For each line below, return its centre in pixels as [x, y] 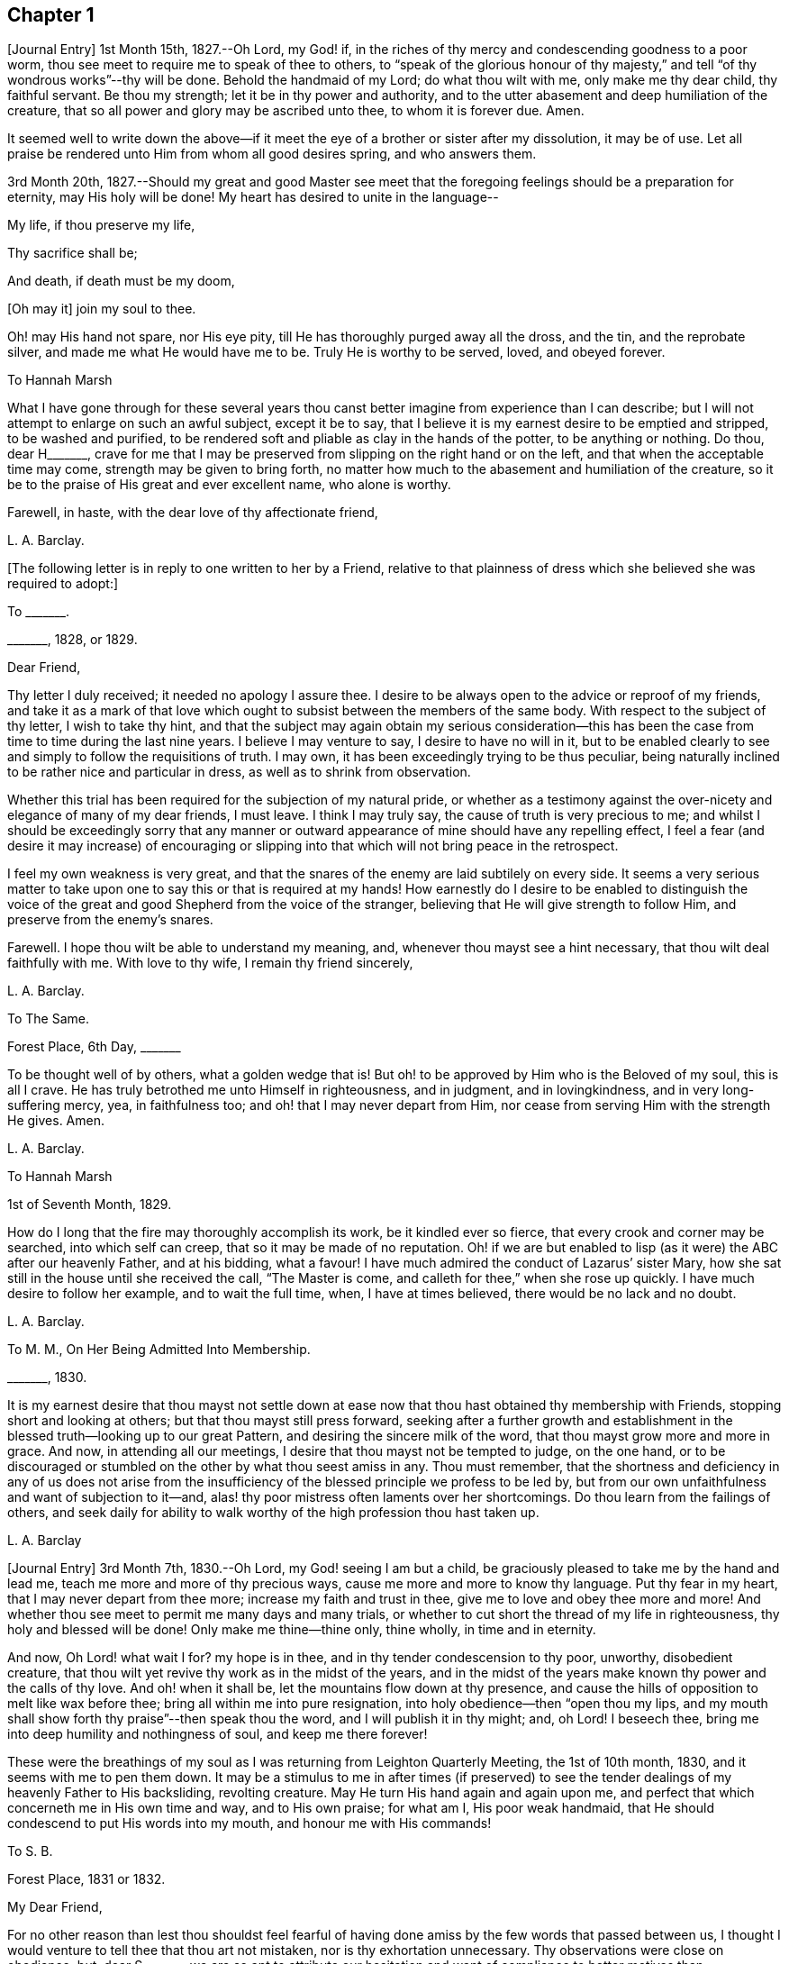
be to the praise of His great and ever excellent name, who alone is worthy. [229, 485]
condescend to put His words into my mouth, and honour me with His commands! [249, 1823]
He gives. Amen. [56, 1121]
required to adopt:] [63, 584]
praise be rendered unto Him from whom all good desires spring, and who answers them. [272, 154]
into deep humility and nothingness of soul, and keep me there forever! [218, 1734]
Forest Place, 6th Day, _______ [94, 1047]
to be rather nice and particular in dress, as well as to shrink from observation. [239, 772]
